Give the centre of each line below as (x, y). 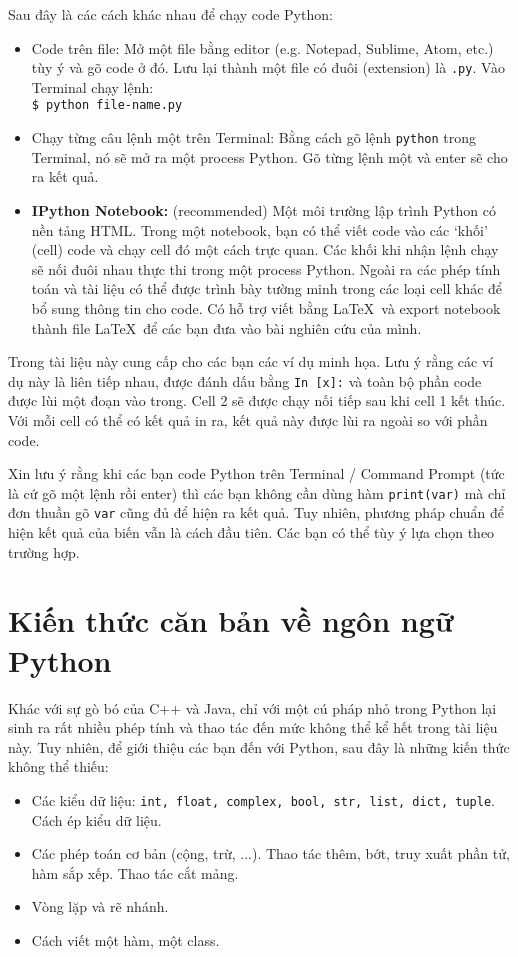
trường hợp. (44, 551)
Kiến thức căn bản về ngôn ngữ (231, 620)
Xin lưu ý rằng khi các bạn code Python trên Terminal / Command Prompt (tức (256, 473)
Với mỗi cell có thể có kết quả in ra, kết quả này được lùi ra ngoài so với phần (248, 419)
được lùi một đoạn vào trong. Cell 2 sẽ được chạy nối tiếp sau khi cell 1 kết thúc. (257, 400)
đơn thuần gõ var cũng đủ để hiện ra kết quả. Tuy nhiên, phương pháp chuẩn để (256, 512)
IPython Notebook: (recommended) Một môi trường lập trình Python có (263, 209)
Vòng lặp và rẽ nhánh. (100, 906)
